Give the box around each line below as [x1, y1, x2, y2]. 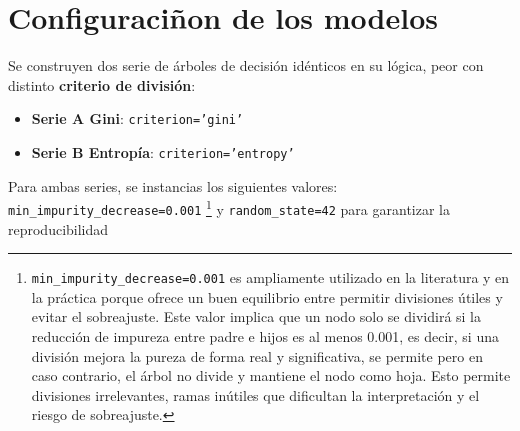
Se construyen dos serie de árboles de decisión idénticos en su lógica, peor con [8, 55, 484, 76]
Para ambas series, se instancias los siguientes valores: [8, 175, 338, 196]
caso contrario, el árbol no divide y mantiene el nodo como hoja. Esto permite [31, 365, 511, 386]
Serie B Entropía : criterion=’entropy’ [31, 141, 295, 162]
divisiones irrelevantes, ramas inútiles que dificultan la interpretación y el [31, 384, 480, 405]
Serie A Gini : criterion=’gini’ [31, 108, 244, 129]
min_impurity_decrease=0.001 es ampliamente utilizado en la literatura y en [31, 267, 510, 288]
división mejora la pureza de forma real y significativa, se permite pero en [31, 345, 483, 366]
